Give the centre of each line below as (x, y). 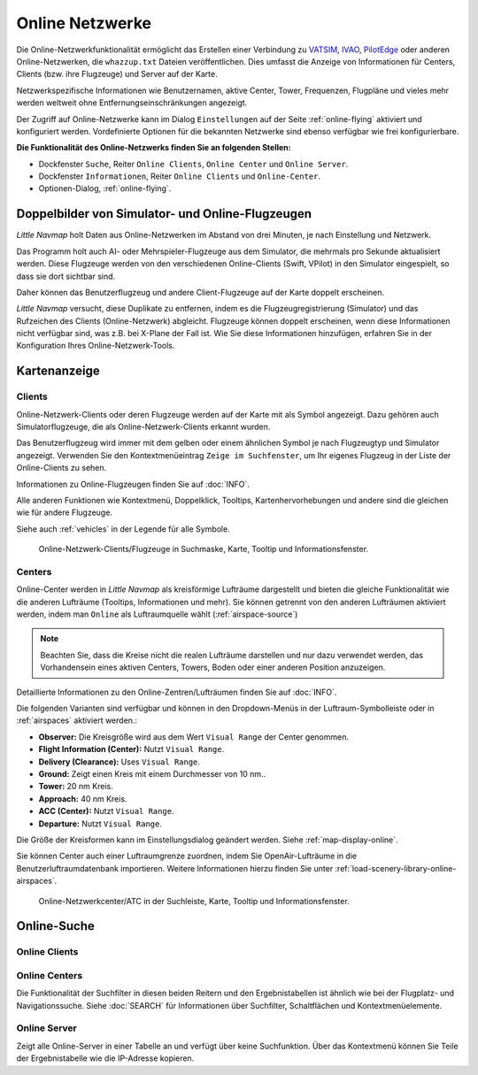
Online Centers (50, 975)
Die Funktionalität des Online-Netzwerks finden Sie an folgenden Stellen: (154, 148)
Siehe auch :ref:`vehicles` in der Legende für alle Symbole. (123, 529)
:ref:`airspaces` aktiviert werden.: (77, 720)
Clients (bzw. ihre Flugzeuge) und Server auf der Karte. (117, 74)
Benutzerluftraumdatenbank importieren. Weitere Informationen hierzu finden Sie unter (175, 868)
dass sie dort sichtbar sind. (66, 276)
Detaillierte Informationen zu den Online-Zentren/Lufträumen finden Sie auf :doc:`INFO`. (177, 692)
